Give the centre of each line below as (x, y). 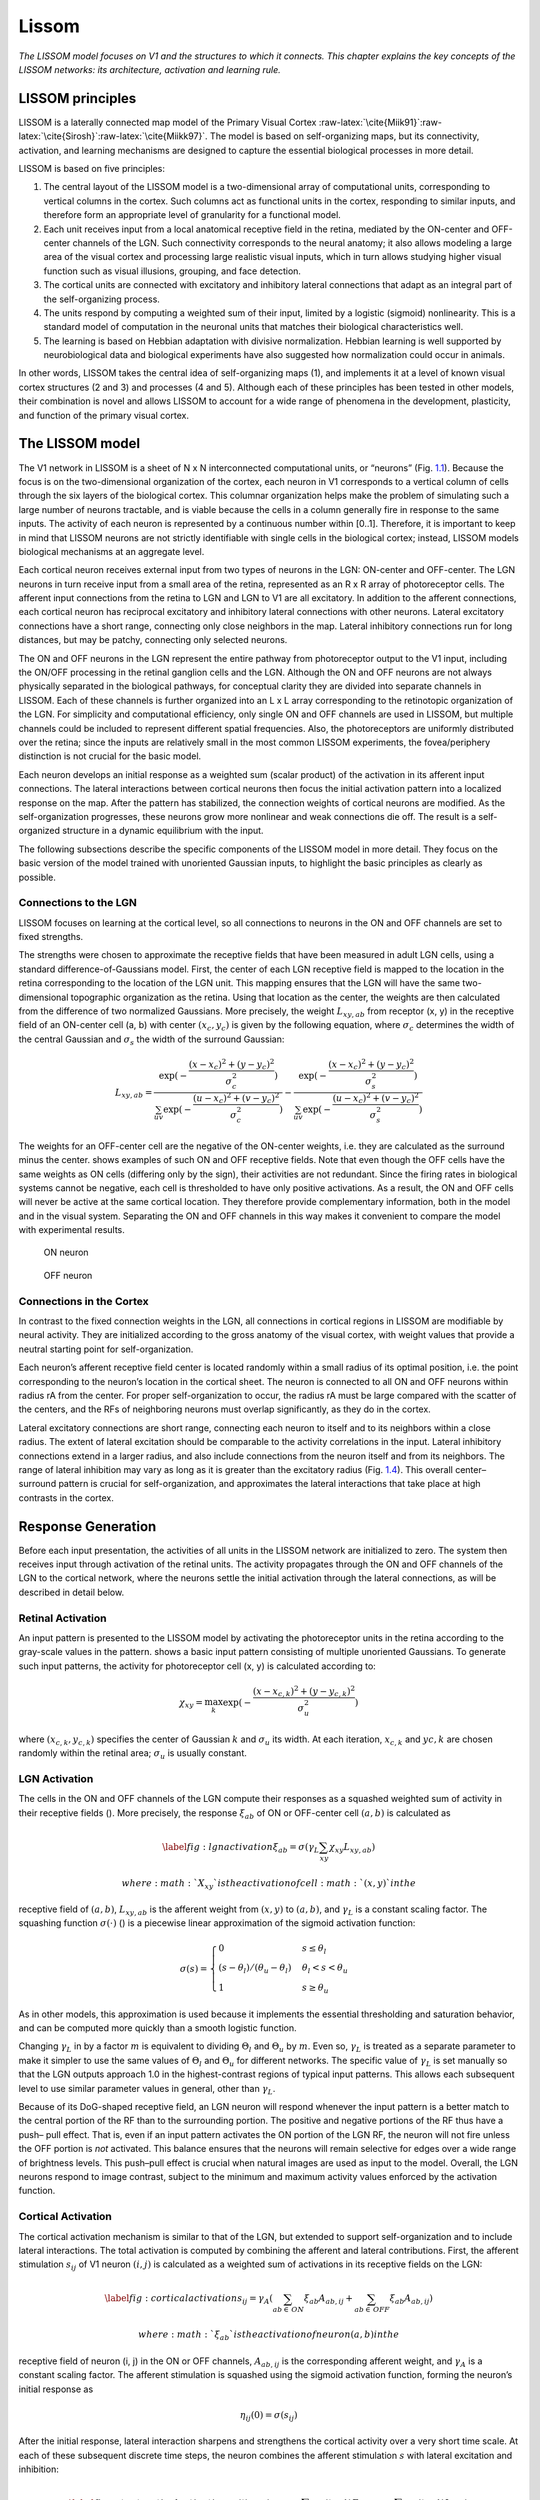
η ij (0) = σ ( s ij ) (269, 2416)
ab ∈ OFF (372, 2310)
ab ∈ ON (288, 2310)
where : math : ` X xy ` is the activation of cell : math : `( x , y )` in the (269, 1884)
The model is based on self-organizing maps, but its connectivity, (345, 136)
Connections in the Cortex (83, 1301)
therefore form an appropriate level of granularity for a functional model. (192, 215)
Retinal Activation (62, 1618)
